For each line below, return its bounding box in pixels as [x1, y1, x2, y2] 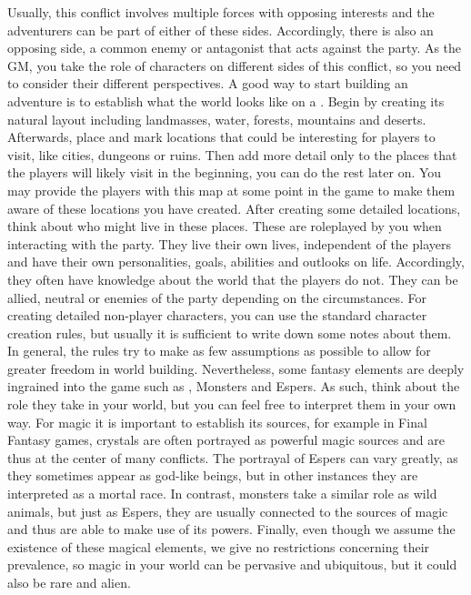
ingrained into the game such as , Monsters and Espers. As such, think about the [7, 377, 460, 396]
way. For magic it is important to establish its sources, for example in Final [7, 412, 427, 431]
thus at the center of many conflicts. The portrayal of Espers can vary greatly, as [7, 448, 458, 467]
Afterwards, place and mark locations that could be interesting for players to [7, 127, 436, 146]
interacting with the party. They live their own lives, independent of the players [7, 234, 451, 253]
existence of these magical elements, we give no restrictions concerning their [7, 537, 430, 556]
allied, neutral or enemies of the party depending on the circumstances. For [7, 287, 427, 307]
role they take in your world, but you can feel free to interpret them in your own [7, 395, 456, 414]
